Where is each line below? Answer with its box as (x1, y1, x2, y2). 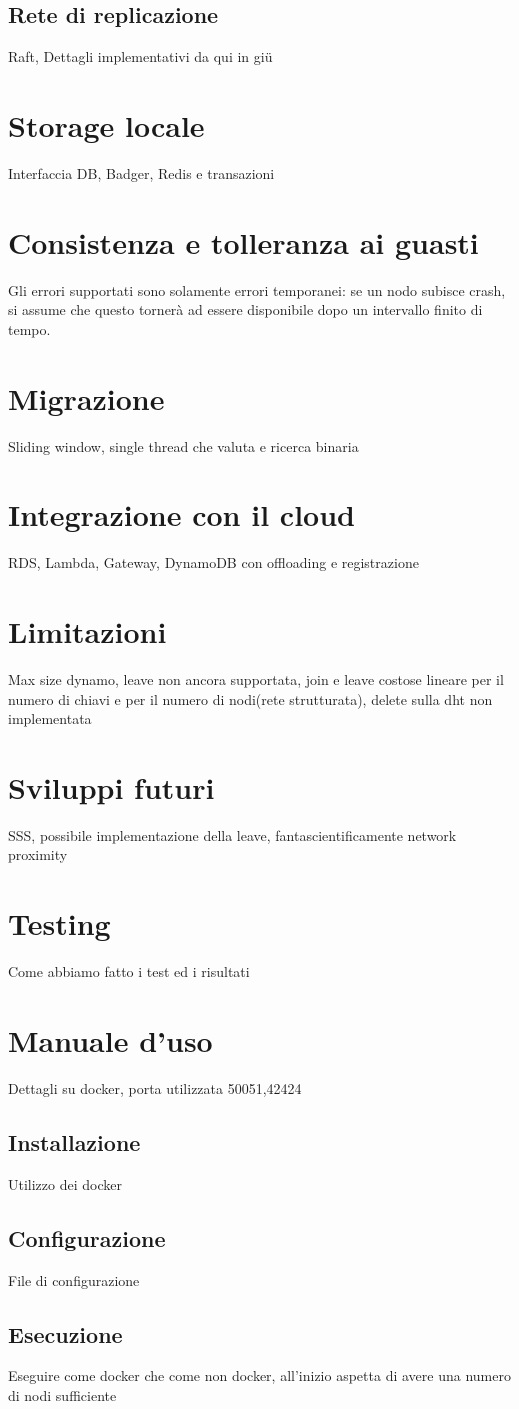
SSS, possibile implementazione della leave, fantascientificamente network (8, 824, 457, 845)
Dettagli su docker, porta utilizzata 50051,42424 (8, 1077, 302, 1098)
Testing (8, 903, 111, 944)
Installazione (8, 1126, 141, 1157)
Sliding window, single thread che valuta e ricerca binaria (8, 435, 359, 456)
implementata (8, 708, 92, 729)
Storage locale (8, 104, 205, 145)
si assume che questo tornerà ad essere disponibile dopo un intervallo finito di (8, 299, 483, 320)
